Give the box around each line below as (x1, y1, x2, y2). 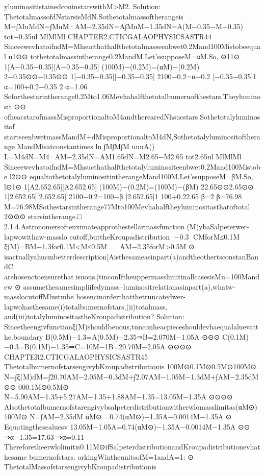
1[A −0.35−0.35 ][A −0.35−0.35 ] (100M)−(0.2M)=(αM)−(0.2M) (4, 61, 200, 72)
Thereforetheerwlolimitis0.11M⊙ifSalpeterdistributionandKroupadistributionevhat (4, 441, 260, 452)
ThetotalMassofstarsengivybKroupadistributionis (4, 461, 156, 472)
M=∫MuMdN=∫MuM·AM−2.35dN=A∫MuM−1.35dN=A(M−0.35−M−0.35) (4, 21, 243, 32)
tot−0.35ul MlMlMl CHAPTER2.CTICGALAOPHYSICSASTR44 (4, 31, 211, 41)
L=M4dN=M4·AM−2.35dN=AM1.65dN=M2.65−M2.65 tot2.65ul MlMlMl (4, 151, 242, 161)
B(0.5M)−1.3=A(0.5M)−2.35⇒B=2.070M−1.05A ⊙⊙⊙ (45, 331, 220, 342)
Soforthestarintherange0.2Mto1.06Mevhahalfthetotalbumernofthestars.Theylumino (4, 91, 260, 102)
